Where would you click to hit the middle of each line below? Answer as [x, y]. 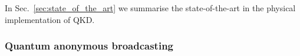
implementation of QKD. [50, 19]
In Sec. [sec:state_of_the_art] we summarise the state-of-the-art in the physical [150, 8]
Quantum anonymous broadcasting [89, 46]
